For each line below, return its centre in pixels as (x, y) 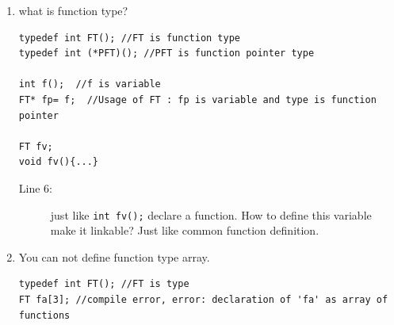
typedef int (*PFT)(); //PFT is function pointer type (166, 54)
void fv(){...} (59, 162)
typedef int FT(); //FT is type (104, 284)
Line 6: (35, 187)
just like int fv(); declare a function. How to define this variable (211, 214)
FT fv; (36, 146)
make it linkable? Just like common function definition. (185, 230)
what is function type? (73, 10)
